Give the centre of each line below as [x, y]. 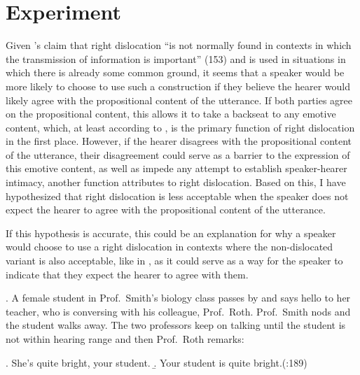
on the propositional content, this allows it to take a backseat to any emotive [171, 114]
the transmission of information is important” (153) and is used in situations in [176, 58]
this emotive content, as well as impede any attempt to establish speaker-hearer [176, 168]
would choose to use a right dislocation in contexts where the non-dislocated [169, 247]
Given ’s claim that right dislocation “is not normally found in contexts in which [179, 45]
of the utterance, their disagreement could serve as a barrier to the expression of [178, 154]
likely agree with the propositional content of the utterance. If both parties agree [179, 100]
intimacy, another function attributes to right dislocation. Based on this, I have [176, 182]
